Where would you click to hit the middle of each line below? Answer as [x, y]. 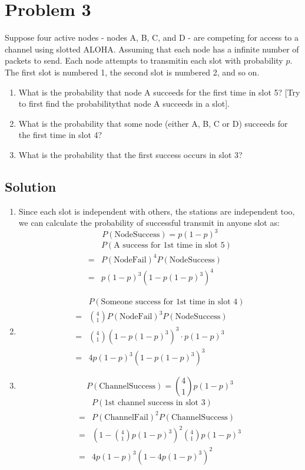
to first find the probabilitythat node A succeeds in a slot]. [124, 103]
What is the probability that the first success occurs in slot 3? [130, 154]
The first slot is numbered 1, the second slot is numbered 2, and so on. [132, 72]
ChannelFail [126, 417]
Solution [31, 186]
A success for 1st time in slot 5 [169, 246]
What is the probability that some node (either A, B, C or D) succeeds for [153, 123]
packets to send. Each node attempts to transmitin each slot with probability [144, 60]
